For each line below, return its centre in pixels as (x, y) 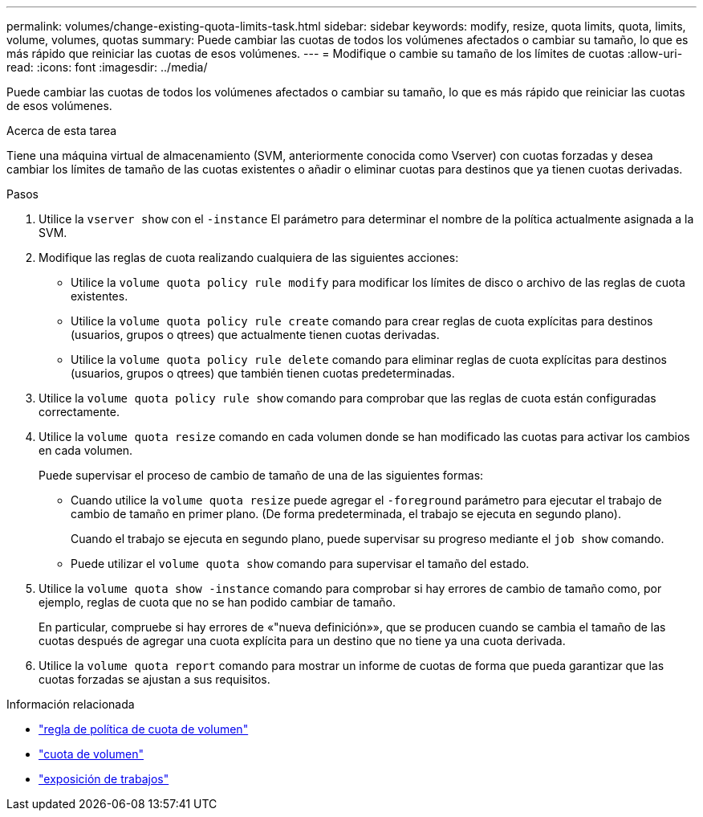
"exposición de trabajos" (104, 779)
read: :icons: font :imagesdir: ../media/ (107, 67)
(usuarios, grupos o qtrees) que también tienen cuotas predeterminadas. (263, 373)
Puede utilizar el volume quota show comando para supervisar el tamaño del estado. (300, 564)
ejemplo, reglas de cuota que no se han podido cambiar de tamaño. (217, 602)
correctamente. (79, 412)
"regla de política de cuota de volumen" (144, 729)
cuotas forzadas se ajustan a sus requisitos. (154, 679)
